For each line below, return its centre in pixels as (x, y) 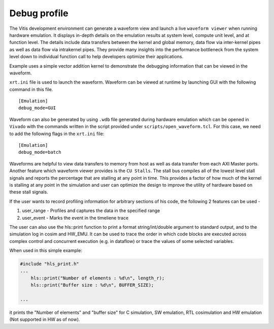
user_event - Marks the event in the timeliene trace (75, 218)
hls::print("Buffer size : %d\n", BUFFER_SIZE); (92, 285)
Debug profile (39, 13)
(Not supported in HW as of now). (45, 319)
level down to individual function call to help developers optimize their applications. (96, 57)
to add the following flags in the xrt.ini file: (57, 134)
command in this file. (31, 89)
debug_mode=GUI (37, 108)
